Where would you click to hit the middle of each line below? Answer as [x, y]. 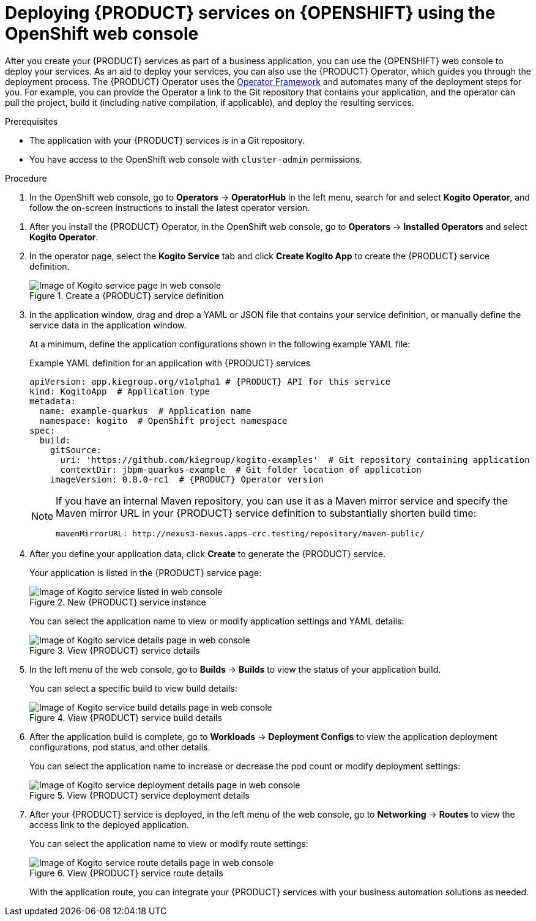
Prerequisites [32, 121]
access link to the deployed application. [109, 824]
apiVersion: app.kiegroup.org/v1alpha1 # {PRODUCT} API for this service [210, 381]
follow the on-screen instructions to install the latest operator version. [170, 207]
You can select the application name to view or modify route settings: [169, 843]
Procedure [26, 178]
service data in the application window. [108, 325]
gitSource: [76, 450]
